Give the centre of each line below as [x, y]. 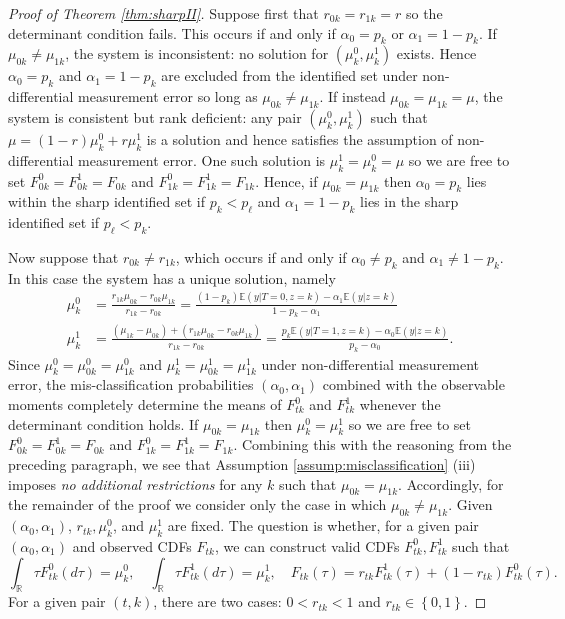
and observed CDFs [132, 545]
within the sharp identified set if [106, 201]
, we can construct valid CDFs [307, 545]
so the [424, 13]
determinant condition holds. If [103, 423]
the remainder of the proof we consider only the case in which [197, 504]
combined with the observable [413, 384]
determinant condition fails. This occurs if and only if [172, 32]
